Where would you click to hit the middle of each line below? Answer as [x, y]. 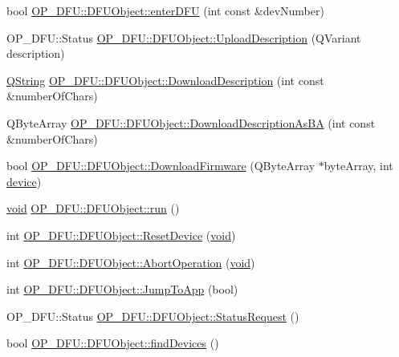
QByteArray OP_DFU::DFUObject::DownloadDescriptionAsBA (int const [191, 122]
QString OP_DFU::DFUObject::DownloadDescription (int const [165, 80]
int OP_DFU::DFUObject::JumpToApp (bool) [122, 289]
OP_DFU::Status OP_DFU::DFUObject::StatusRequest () [153, 316]
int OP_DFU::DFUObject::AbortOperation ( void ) [131, 262]
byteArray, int [358, 166]
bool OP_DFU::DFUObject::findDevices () [113, 343]
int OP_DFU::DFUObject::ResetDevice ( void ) [121, 235]
